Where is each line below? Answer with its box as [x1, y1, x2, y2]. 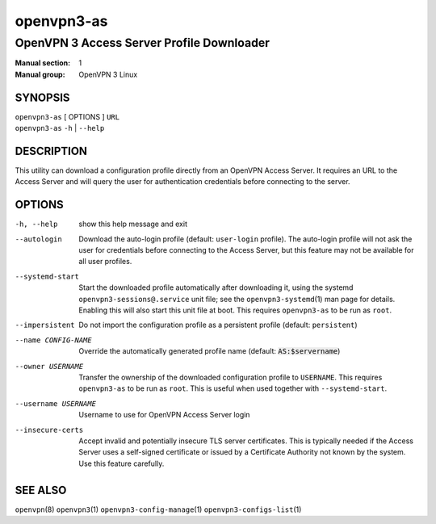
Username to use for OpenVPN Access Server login [78, 410, 250, 420]
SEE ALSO [15, 483, 67, 497]
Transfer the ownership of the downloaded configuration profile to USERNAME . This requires [78, 372, 383, 382]
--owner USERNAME [15, 362, 84, 371]
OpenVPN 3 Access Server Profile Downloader [15, 36, 270, 50]
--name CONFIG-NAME [15, 335, 92, 345]
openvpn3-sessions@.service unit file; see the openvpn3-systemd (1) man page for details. [78, 294, 396, 304]
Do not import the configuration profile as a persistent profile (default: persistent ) [78, 320, 358, 330]
